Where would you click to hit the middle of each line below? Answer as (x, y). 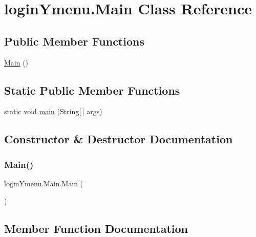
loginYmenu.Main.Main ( (44, 183)
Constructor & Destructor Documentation (119, 139)
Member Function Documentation (96, 228)
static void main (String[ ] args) (53, 111)
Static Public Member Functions (92, 90)
